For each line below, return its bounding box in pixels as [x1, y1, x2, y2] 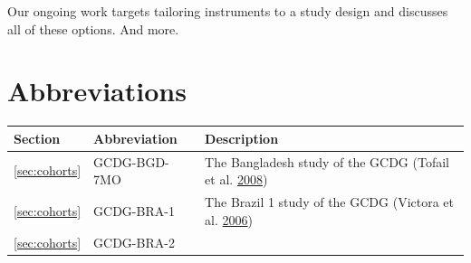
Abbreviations [7, 72, 187, 109]
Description [205, 128, 279, 147]
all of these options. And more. [7, 19, 179, 38]
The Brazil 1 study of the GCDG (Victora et [205, 193, 454, 211]
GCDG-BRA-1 [93, 201, 175, 220]
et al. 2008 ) [205, 170, 268, 189]
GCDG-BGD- [93, 152, 169, 171]
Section [14, 128, 61, 147]
